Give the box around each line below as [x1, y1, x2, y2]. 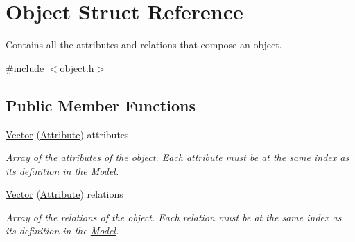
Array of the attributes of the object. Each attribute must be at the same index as [6, 150, 349, 165]
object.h [60, 60, 94, 75]
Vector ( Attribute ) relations [6, 187, 123, 201]
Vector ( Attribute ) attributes [6, 127, 129, 141]
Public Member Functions [6, 94, 196, 115]
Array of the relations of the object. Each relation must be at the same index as [6, 210, 342, 224]
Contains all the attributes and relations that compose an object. [6, 37, 282, 52]
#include [6, 60, 44, 75]
